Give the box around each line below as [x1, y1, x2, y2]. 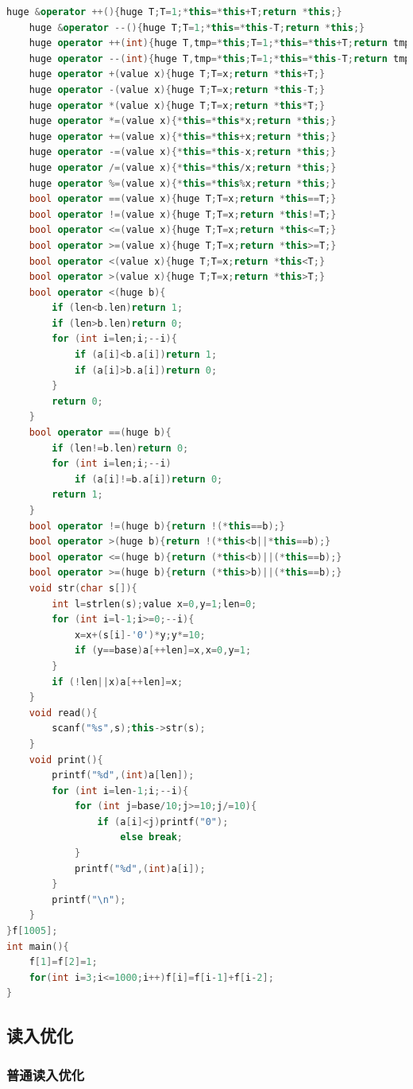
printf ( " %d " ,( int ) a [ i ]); [74, 862, 206, 874]
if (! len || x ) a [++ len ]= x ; [52, 676, 183, 688]
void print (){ [29, 754, 103, 765]
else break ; [120, 831, 183, 843]
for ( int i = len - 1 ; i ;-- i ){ [52, 785, 189, 796]
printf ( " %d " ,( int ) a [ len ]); [52, 769, 195, 781]
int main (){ [6, 940, 69, 952]
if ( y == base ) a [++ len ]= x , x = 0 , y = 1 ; [74, 645, 252, 657]
